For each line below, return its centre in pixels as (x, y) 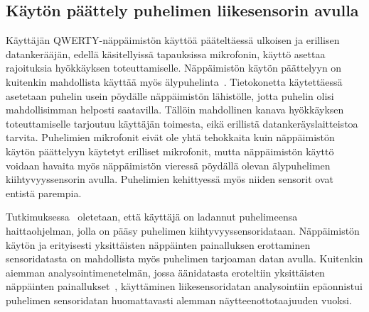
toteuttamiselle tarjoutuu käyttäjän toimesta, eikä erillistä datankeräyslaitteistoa (182, 123)
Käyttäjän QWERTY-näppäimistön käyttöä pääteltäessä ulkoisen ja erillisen (173, 40)
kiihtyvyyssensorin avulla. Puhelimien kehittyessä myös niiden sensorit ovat (170, 179)
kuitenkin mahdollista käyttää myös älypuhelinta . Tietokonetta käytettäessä (174, 81)
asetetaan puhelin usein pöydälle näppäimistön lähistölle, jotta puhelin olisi (170, 95)
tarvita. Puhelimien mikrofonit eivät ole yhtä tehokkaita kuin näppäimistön (170, 137)
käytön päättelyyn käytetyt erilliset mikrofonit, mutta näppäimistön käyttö (170, 151)
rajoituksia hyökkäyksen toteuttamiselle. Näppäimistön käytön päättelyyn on (174, 68)
